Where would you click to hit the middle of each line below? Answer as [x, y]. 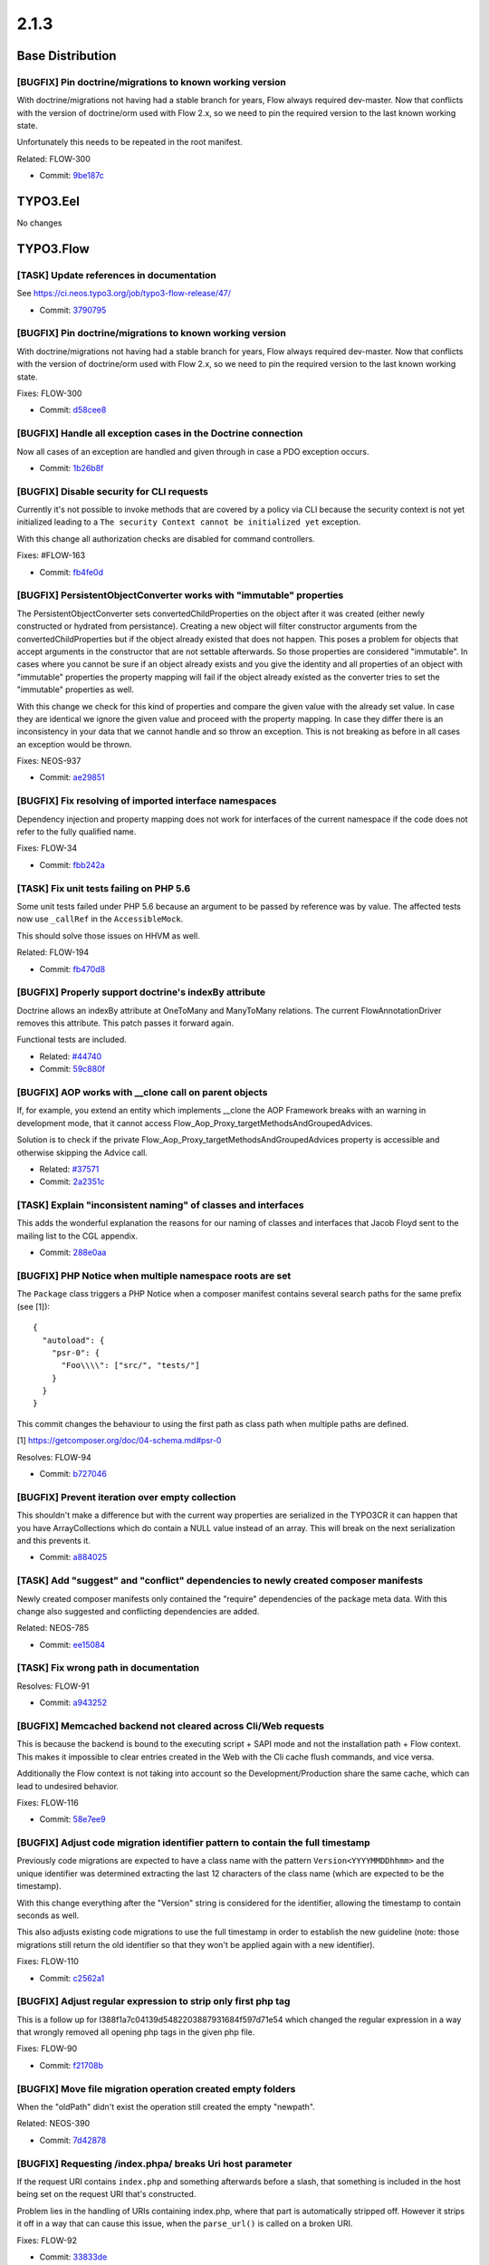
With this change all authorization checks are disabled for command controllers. [166, 538]
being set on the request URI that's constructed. [106, 2194]
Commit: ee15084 [72, 1644]
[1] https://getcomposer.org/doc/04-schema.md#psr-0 [119, 1441]
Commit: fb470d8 [72, 969]
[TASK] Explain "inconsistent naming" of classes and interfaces [160, 1205]
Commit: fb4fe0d [72, 572]
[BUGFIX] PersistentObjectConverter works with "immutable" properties [180, 595]
